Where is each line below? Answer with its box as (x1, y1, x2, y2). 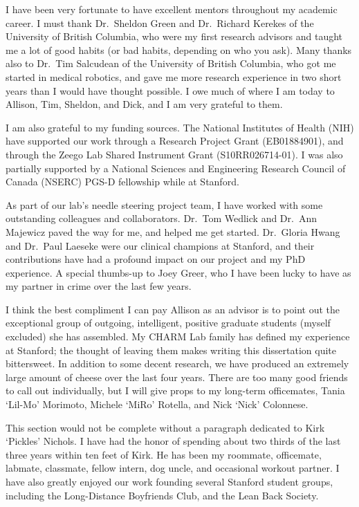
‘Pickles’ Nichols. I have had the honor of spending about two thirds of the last (6, 434, 341, 448)
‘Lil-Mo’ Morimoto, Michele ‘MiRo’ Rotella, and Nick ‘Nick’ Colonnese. (6, 397, 309, 412)
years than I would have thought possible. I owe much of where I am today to (6, 83, 335, 98)
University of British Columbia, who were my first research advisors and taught (6, 29, 343, 44)
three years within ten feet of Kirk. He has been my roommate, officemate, (6, 447, 322, 461)
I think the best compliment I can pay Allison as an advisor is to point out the (6, 302, 340, 316)
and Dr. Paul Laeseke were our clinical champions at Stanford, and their (6, 238, 315, 252)
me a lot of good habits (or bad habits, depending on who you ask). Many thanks (6, 42, 352, 57)
